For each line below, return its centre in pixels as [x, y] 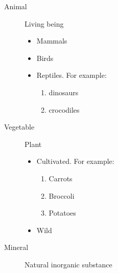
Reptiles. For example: [72, 75]
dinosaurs [64, 92]
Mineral [16, 247]
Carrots [61, 178]
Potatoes [62, 213]
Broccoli [62, 195]
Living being [44, 23]
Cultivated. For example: [75, 161]
